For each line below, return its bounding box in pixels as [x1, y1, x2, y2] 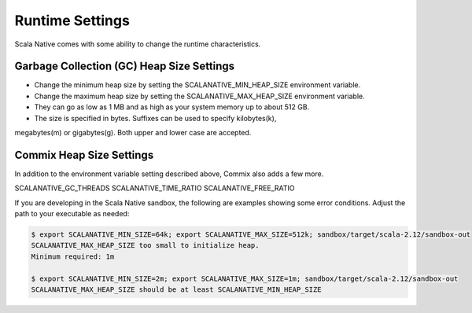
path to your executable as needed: [14, 209, 130, 219]
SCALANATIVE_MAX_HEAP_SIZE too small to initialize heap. [31, 241, 260, 250]
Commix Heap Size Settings [14, 148, 154, 161]
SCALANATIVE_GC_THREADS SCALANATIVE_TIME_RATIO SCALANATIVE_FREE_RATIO [14, 183, 295, 193]
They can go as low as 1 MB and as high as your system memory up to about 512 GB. [34, 102, 310, 112]
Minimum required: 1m [31, 252, 115, 261]
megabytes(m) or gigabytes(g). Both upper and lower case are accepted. [14, 128, 252, 138]
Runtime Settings [14, 12, 130, 29]
